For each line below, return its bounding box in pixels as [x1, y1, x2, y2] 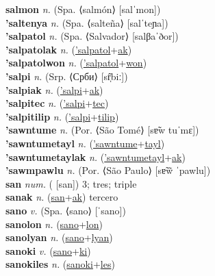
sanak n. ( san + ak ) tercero [5, 190, 118, 204]
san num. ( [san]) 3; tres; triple [5, 176, 137, 190]
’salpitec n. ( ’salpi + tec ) [5, 96, 109, 110]
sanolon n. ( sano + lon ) [5, 216, 103, 231]
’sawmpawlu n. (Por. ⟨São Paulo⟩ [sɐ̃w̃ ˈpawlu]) [5, 163, 211, 177]
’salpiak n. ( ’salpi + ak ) [5, 82, 103, 97]
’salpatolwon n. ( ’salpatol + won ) [5, 55, 147, 70]
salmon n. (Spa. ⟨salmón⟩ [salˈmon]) [5, 2, 161, 16]
